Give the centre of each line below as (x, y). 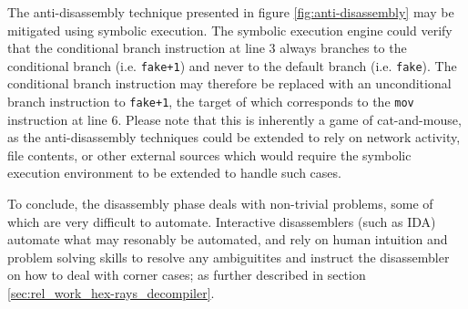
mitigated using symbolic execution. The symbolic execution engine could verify (230, 30)
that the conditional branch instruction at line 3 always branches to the (207, 48)
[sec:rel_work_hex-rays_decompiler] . (111, 293)
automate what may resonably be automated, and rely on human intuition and (228, 239)
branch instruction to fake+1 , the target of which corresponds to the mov (211, 102)
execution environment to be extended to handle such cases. (174, 173)
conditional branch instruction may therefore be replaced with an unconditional (229, 83)
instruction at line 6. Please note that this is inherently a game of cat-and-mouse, (234, 119)
